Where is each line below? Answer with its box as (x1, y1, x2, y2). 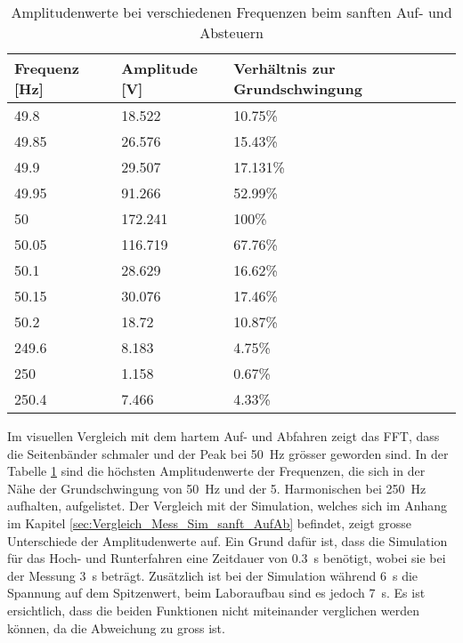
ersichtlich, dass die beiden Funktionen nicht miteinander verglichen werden (7, 600, 419, 619)
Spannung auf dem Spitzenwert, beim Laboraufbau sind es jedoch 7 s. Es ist (7, 583, 426, 602)
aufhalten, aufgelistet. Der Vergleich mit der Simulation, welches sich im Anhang (7, 496, 448, 515)
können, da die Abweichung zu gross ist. (7, 618, 225, 637)
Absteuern (199, 22, 264, 43)
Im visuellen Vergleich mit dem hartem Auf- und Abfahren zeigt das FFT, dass (7, 427, 440, 445)
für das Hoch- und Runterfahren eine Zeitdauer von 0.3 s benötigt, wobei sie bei (7, 549, 446, 567)
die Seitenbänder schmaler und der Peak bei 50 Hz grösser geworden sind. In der (7, 444, 449, 462)
